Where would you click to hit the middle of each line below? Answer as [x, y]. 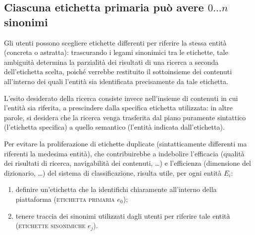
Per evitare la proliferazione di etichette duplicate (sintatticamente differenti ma [126, 143]
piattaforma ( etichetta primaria [65, 199]
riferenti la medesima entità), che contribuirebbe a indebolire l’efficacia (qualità [124, 153]
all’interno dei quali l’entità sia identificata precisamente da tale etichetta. [116, 81]
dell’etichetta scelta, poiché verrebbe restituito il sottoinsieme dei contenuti [118, 71]
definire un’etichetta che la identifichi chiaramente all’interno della [116, 189]
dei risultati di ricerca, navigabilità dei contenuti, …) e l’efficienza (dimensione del [127, 163]
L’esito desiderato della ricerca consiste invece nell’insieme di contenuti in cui [121, 98]
